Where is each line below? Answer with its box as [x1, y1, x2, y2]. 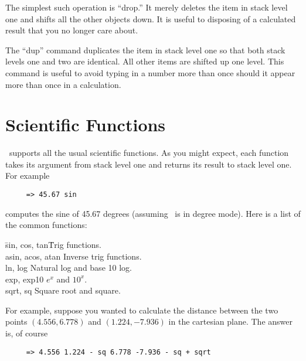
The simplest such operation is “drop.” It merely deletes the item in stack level [5, 1, 288, 13]
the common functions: [5, 219, 87, 231]
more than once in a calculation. [5, 78, 121, 90]
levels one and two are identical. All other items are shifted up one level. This [5, 55, 284, 67]
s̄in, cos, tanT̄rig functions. [5, 238, 102, 250]
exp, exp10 [5, 273, 44, 285]
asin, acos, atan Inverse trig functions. [5, 250, 142, 262]
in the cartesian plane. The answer [168, 315, 293, 328]
